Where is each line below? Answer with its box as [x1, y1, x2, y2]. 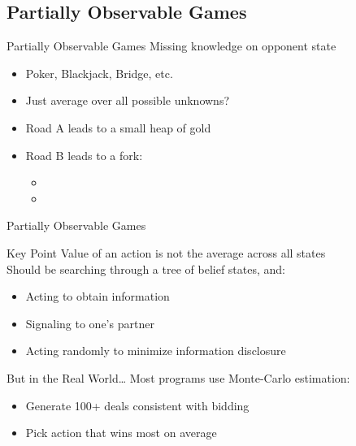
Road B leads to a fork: [25, 146, 143, 163]
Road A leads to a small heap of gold [25, 119, 211, 136]
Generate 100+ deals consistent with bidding [25, 396, 250, 414]
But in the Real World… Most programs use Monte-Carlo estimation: [7, 369, 350, 386]
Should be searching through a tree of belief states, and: [7, 260, 285, 277]
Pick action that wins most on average [25, 424, 217, 441]
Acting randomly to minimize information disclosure [25, 342, 286, 359]
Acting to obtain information [25, 288, 170, 305]
